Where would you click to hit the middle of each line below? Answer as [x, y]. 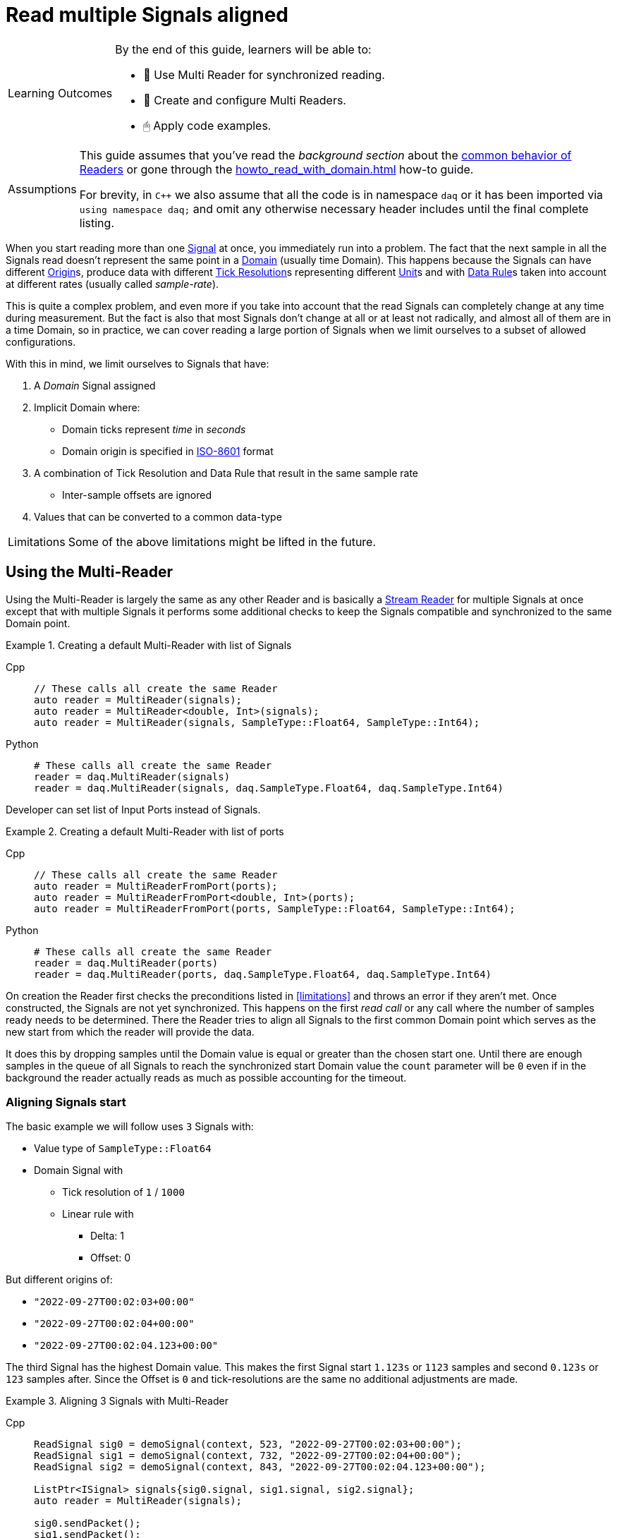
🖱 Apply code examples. [207, 125]
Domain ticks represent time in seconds [154, 429]
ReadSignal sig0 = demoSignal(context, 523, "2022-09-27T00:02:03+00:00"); [248, 1445]
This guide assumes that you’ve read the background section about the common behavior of [325, 155]
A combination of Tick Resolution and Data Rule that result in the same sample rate [226, 473]
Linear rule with [98, 1214]
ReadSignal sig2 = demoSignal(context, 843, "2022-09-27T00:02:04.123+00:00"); [260, 1467]
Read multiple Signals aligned [147, 15]
